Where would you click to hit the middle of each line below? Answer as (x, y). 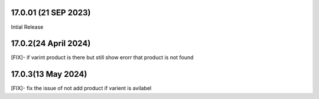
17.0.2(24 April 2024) (51, 44)
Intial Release (27, 27)
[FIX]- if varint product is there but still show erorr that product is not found (102, 57)
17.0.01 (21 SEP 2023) (51, 13)
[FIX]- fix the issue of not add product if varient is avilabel (81, 88)
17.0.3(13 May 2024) (49, 74)
